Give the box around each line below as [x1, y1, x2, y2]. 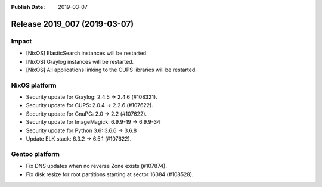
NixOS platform [11, 81, 57, 89]
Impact [11, 37, 32, 45]
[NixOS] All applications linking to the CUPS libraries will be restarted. [26, 66, 197, 73]
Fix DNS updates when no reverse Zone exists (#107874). [26, 163, 167, 170]
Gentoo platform [11, 149, 60, 158]
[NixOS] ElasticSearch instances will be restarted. [26, 49, 148, 57]
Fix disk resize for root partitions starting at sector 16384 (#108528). [26, 170, 194, 178]
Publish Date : [11, 4, 45, 10]
